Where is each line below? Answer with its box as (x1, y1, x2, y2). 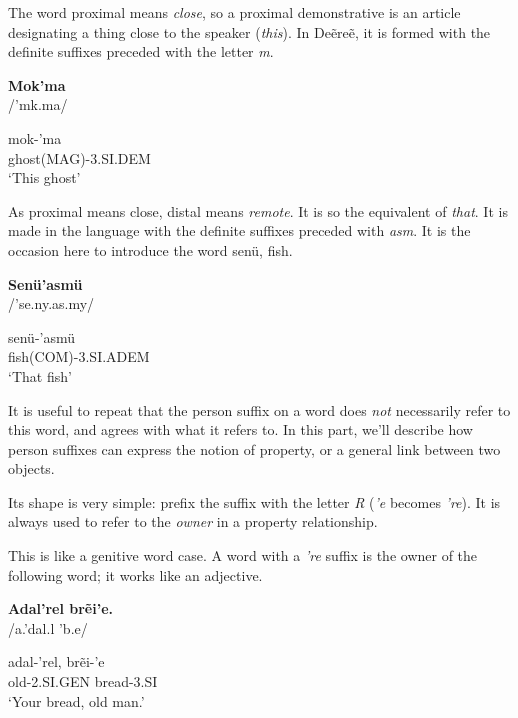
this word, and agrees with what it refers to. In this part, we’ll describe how (8, 419, 473, 440)
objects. (8, 458, 55, 479)
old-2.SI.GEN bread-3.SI (8, 671, 158, 692)
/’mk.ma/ (8, 94, 68, 115)
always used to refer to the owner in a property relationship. (8, 511, 378, 532)
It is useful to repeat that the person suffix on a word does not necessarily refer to (8, 399, 511, 420)
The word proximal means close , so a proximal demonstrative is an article (8, 2, 461, 22)
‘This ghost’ (8, 167, 81, 188)
